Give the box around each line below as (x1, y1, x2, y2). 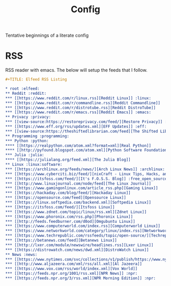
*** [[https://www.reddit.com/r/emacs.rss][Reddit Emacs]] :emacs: (5, 110, 152, 115)
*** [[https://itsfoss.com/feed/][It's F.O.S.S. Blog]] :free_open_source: (5, 176, 169, 181)
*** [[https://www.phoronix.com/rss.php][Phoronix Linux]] (5, 214, 133, 219)
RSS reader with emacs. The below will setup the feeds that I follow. (5, 67, 148, 73)
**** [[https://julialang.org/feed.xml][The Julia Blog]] (5, 157, 131, 163)
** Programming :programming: (5, 134, 70, 139)
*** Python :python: (5, 138, 49, 143)
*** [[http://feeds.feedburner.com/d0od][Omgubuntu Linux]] (5, 219, 136, 224)
